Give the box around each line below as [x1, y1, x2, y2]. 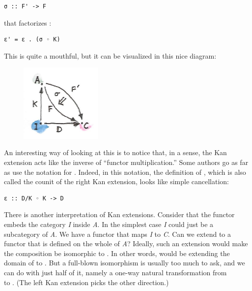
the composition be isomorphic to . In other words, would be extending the [4, 248, 230, 258]
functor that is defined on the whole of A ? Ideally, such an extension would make [4, 238, 248, 249]
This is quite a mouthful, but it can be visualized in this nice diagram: [4, 50, 217, 61]
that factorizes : [4, 17, 52, 28]
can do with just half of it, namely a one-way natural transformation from [4, 267, 227, 277]
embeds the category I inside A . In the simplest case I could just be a [4, 219, 214, 229]
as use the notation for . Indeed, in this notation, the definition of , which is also [4, 166, 246, 177]
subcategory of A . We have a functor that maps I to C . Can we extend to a [4, 228, 231, 239]
